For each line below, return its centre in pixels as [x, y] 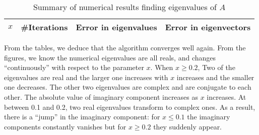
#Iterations [44, 27]
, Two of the [216, 67]
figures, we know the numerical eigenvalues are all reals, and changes [110, 57]
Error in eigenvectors [208, 27]
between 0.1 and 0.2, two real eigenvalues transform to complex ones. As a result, [130, 107]
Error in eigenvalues [116, 27]
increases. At [226, 96]
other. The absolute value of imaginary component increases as [101, 96]
